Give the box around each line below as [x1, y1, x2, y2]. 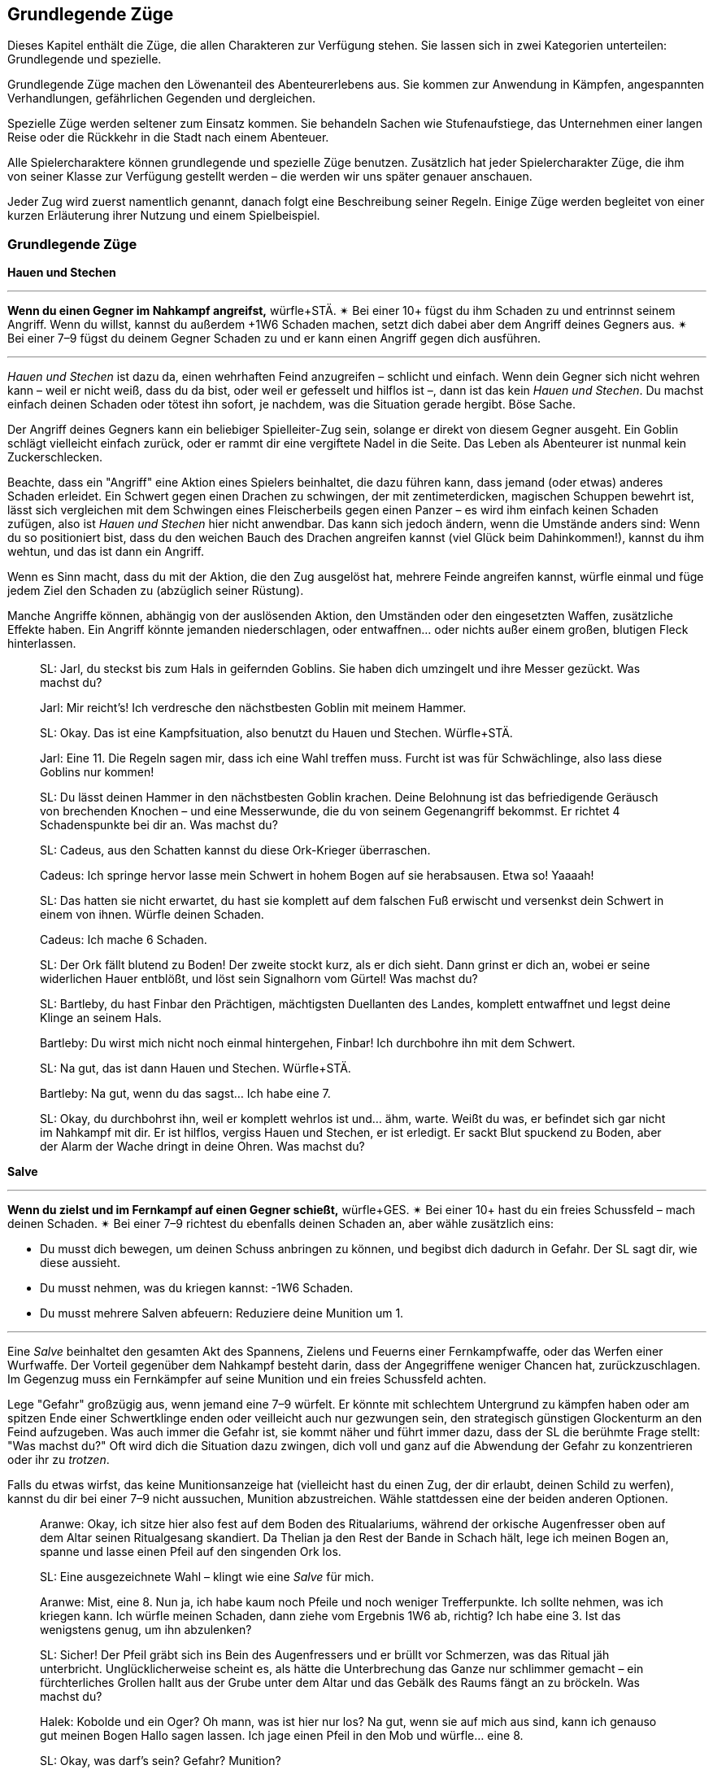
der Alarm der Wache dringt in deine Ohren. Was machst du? [40, 1139, 365, 1154]
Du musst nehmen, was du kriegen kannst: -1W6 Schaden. [40, 1281, 354, 1296]
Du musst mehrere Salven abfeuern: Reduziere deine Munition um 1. [40, 1306, 404, 1321]
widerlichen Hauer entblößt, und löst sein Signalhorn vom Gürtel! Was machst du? [40, 972, 478, 986]
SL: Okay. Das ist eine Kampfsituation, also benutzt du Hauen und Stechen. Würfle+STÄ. [40, 726, 513, 741]
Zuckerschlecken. [7, 450, 102, 465]
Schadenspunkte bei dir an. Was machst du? [40, 818, 278, 832]
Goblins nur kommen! [40, 765, 154, 780]
